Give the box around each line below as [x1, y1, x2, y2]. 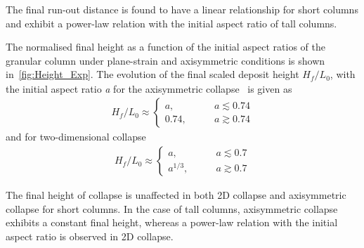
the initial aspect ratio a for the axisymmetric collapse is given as [6, 81, 292, 96]
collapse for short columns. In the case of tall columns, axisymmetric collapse [6, 201, 338, 216]
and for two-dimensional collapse [6, 129, 146, 144]
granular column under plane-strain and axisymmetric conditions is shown [6, 53, 325, 67]
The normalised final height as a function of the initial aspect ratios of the [6, 39, 326, 54]
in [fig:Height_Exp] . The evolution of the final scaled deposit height [6, 67, 299, 81]
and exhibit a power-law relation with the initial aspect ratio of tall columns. [6, 15, 337, 30]
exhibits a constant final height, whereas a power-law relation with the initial [6, 215, 338, 230]
